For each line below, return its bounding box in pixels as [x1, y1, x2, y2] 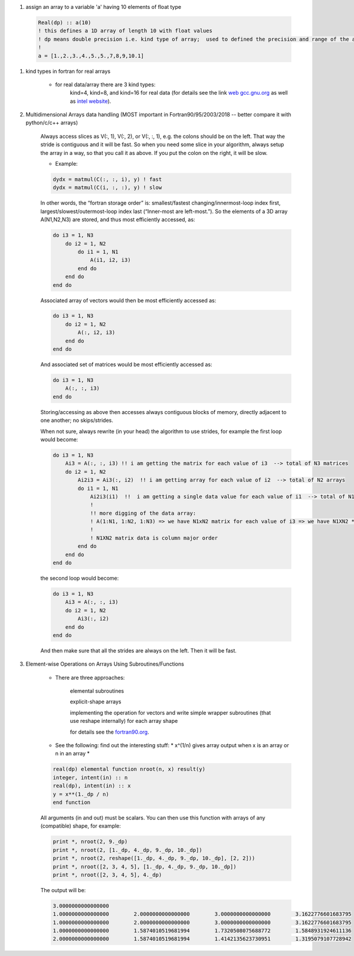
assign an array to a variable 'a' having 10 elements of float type [25, 4, 182, 10]
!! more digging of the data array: [90, 509, 196, 516]
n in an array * [55, 750, 90, 757]
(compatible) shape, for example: [40, 822, 121, 829]
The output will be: [40, 886, 86, 893]
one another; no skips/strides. [40, 417, 113, 424]
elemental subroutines [70, 687, 124, 695]
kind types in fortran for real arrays [25, 67, 111, 75]
